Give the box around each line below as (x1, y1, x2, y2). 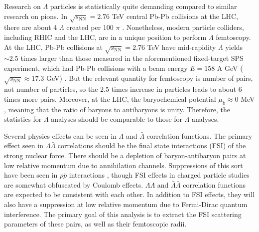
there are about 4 (4, 22, 57, 32)
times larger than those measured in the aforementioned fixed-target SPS (20, 53, 244, 63)
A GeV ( (217, 62, 243, 73)
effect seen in (4, 140, 43, 151)
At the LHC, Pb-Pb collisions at (4, 41, 103, 52)
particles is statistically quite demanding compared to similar (50, 1, 237, 11)
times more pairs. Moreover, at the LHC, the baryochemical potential (4, 93, 216, 104)
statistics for (4, 114, 42, 124)
